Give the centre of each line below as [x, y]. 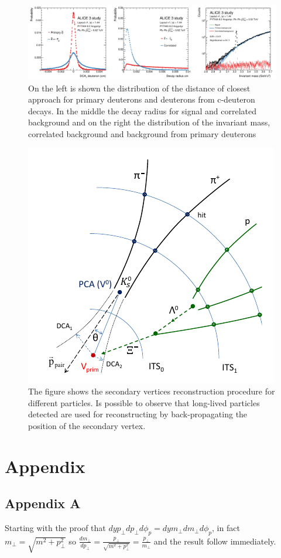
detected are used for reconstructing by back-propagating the [138, 414]
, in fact [226, 528]
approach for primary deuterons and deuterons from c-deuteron [142, 99]
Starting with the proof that [55, 528]
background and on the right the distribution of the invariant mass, [149, 122]
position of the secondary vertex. [87, 425]
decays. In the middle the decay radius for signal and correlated [143, 110]
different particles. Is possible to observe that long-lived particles [144, 402]
